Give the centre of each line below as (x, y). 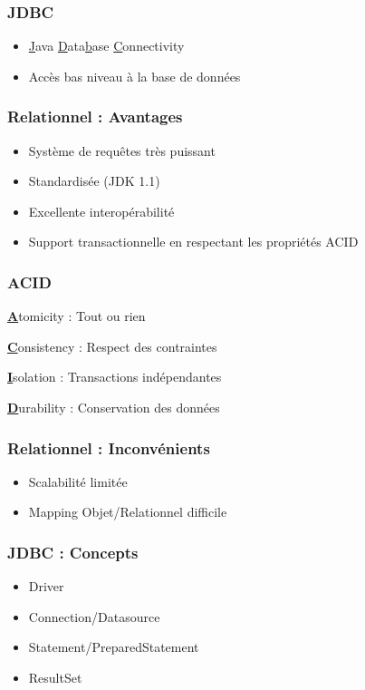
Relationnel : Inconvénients (109, 447)
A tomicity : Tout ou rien (77, 316)
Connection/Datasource (94, 616)
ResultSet (55, 677)
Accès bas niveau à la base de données (134, 76)
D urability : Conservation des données (114, 407)
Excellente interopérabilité (101, 211)
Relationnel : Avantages (95, 117)
